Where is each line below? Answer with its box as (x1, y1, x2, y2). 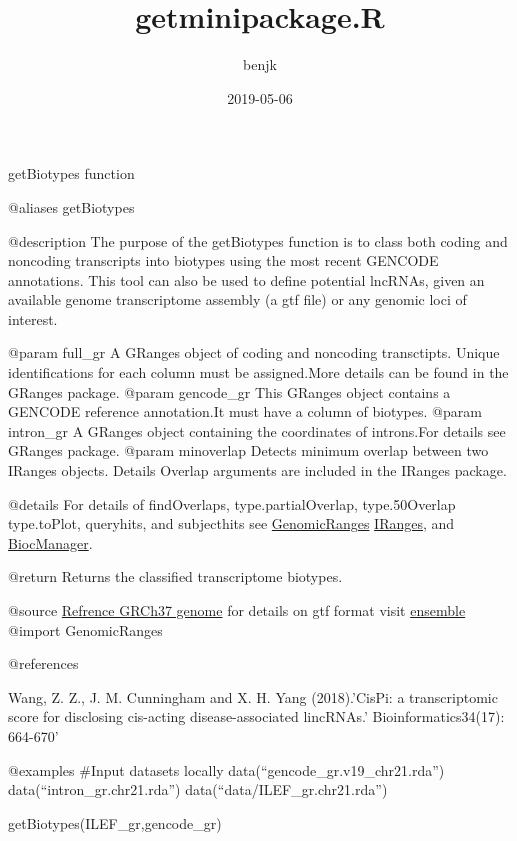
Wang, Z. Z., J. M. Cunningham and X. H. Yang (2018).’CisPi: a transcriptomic (8, 686, 498, 707)
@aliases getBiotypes (8, 196, 135, 217)
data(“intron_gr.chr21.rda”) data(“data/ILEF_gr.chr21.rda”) (8, 779, 388, 800)
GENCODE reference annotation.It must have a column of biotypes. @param (8, 401, 482, 422)
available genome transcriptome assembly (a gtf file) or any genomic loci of (8, 289, 467, 310)
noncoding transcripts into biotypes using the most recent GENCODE (8, 250, 439, 271)
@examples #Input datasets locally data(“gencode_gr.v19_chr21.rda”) (8, 759, 445, 780)
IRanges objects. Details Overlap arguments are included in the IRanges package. (8, 460, 507, 481)
